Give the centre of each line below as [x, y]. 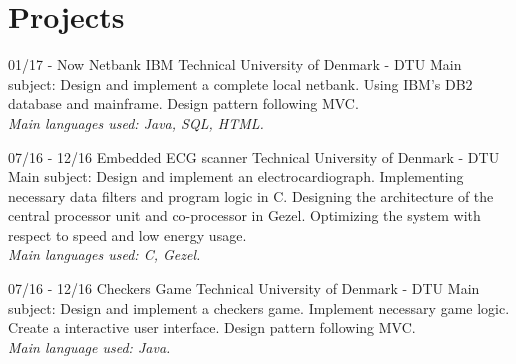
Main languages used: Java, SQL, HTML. [136, 122]
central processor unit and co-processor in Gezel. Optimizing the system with [244, 215]
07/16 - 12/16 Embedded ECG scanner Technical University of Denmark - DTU [254, 156]
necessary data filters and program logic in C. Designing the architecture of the [251, 195]
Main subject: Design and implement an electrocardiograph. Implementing [236, 176]
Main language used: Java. [89, 346]
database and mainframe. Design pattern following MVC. [183, 103]
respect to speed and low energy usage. [127, 234]
